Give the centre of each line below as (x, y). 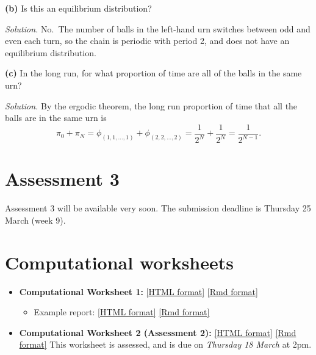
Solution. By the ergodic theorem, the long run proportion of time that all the (151, 105)
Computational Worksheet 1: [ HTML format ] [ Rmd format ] (138, 291)
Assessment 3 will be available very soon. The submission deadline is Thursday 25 (158, 208)
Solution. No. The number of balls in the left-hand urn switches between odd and (158, 28)
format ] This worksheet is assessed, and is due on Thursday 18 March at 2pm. (165, 344)
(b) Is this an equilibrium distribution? (78, 8)
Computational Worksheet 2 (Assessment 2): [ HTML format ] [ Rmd (158, 332)
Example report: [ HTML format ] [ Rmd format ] (122, 312)
